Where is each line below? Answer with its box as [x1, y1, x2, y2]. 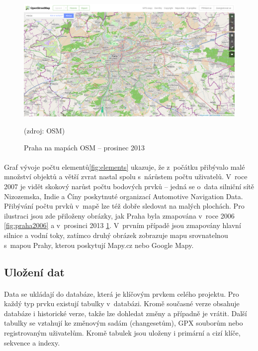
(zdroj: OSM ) [24, 125, 65, 136]
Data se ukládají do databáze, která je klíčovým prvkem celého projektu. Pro [4, 288, 239, 299]
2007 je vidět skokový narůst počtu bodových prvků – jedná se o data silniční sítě [4, 181, 254, 192]
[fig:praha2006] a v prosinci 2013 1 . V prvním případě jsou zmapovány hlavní [4, 220, 241, 231]
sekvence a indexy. [4, 337, 60, 348]
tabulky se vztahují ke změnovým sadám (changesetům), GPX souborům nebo [4, 318, 243, 328]
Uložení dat [4, 264, 65, 279]
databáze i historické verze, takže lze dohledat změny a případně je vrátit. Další [4, 308, 247, 318]
